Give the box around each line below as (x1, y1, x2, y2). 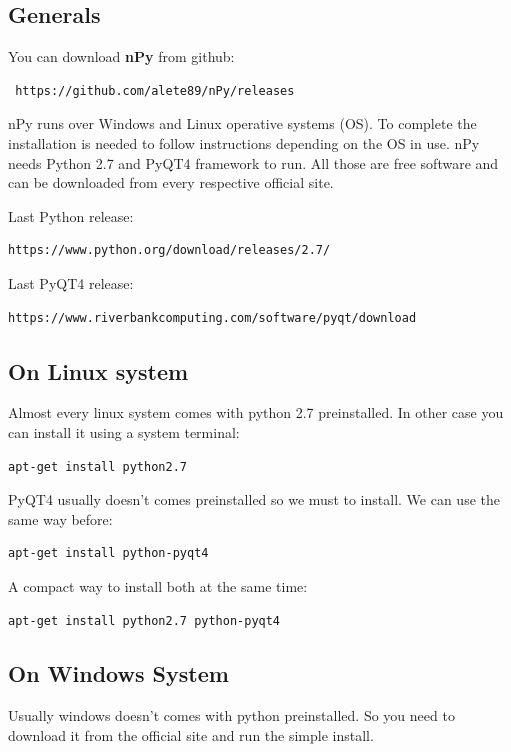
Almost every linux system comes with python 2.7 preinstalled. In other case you (8, 402, 504, 423)
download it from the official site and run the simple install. (8, 724, 374, 745)
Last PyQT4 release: (8, 272, 134, 293)
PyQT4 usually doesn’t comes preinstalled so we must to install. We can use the (8, 489, 500, 510)
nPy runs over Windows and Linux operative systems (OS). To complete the (8, 113, 477, 134)
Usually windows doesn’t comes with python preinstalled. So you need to (8, 705, 455, 726)
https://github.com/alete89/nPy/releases (15, 83, 295, 98)
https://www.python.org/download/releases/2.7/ (8, 243, 331, 258)
